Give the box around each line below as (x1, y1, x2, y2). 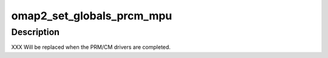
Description (11, 27, 60, 37)
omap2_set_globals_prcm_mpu (11, 9, 173, 22)
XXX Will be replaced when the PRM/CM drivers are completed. (11, 43, 171, 51)
